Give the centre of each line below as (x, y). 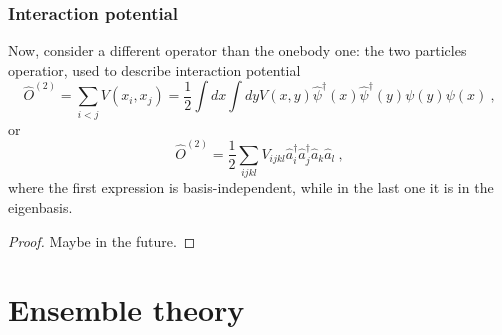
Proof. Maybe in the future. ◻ (102, 240)
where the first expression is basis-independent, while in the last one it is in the (251, 187)
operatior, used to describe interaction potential (154, 69)
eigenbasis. (40, 206)
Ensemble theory (126, 309)
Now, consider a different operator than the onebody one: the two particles (237, 50)
